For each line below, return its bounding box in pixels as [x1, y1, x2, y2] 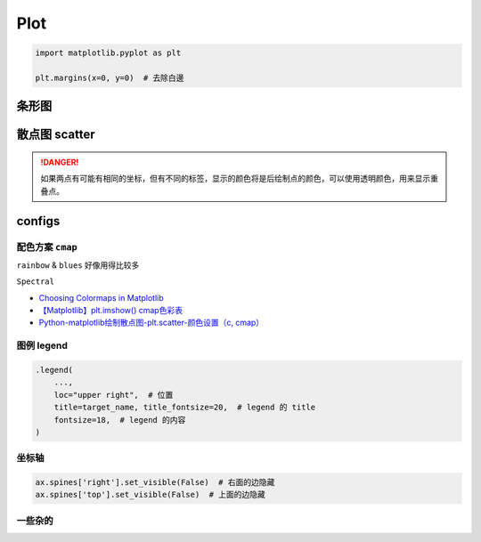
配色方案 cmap [16, 240, 77, 253]
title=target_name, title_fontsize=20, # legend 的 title [53, 402, 316, 413]
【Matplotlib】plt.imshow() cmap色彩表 [38, 305, 183, 316]
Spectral [16, 277, 55, 287]
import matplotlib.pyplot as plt [35, 48, 182, 58]
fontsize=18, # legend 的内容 [53, 415, 186, 425]
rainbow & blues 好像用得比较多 [16, 259, 140, 271]
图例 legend [16, 339, 69, 352]
